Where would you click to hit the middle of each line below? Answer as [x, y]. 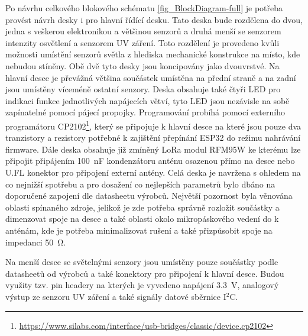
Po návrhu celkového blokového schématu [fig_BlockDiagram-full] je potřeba [144, 8]
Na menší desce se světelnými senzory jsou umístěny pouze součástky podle [142, 262]
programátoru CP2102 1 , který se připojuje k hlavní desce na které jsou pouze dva [153, 125]
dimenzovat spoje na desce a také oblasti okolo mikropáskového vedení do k [142, 219]
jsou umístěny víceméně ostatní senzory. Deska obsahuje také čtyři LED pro [143, 89]
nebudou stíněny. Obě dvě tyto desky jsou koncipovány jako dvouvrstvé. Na [142, 65]
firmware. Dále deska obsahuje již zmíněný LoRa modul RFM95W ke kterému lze [153, 149]
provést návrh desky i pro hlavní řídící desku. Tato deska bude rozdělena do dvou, [154, 19]
